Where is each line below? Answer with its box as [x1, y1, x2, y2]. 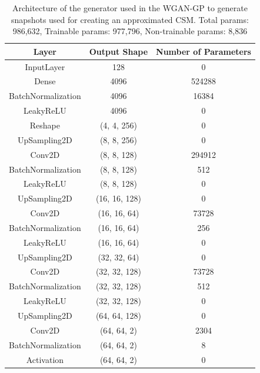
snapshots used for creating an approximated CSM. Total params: [11, 13, 249, 25]
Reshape [29, 119, 60, 131]
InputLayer [25, 60, 65, 72]
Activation [26, 353, 64, 365]
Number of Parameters [156, 45, 251, 57]
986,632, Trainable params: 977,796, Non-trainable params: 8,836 [12, 25, 248, 37]
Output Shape [89, 45, 148, 57]
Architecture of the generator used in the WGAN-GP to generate [12, 2, 248, 14]
